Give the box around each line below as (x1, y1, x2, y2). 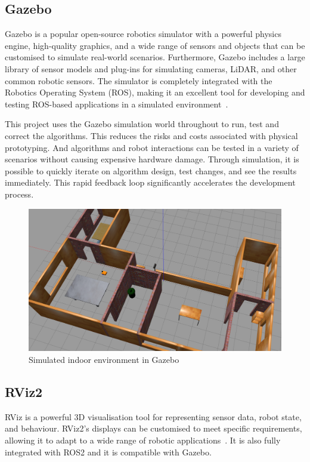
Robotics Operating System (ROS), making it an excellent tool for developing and (5, 86, 305, 98)
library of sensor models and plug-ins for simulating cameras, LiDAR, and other (5, 62, 297, 75)
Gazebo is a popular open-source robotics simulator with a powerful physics (5, 27, 281, 40)
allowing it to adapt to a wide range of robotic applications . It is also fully (5, 434, 281, 446)
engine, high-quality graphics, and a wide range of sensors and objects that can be (5, 39, 305, 51)
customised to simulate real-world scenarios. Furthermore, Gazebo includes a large (5, 51, 305, 63)
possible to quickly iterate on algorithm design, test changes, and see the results (5, 164, 297, 177)
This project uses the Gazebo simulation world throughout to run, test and (5, 118, 279, 130)
